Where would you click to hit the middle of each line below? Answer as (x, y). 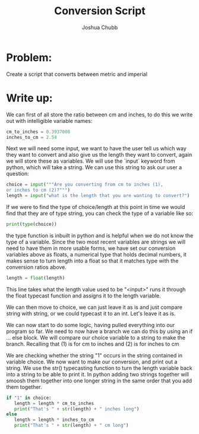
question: (18, 174)
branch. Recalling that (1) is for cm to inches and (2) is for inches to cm (93, 344)
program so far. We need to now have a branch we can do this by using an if (99, 331)
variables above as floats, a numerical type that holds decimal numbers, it (97, 254)
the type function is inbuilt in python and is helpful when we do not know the (100, 235)
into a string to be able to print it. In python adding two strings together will (97, 374)
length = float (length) (36, 278)
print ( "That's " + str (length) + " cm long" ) (71, 426)
